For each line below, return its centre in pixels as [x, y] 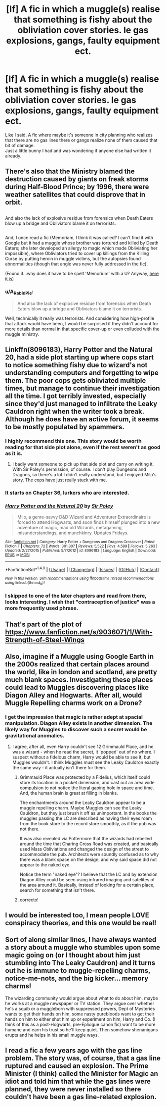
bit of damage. [20, 145]
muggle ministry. [22, 334]
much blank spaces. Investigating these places [79, 680]
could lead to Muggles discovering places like [77, 687]
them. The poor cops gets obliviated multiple [76, 380]
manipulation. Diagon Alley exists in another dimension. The [79, 723]
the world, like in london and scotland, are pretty [81, 672]
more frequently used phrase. [42, 608]
